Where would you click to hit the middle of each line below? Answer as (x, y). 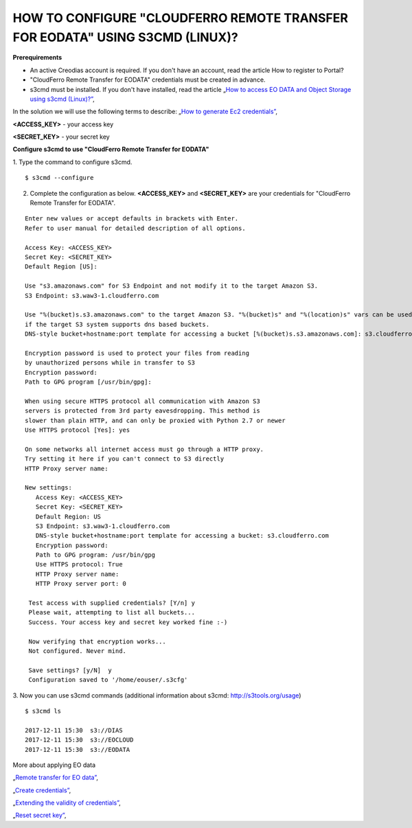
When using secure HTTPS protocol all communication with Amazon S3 (142, 401)
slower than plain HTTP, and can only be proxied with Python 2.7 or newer (155, 420)
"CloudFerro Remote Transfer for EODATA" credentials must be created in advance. (148, 80)
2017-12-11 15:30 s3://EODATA (78, 749)
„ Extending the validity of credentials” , (67, 803)
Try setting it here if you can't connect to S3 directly (125, 459)
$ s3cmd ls (43, 711)
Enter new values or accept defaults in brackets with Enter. (132, 219)
